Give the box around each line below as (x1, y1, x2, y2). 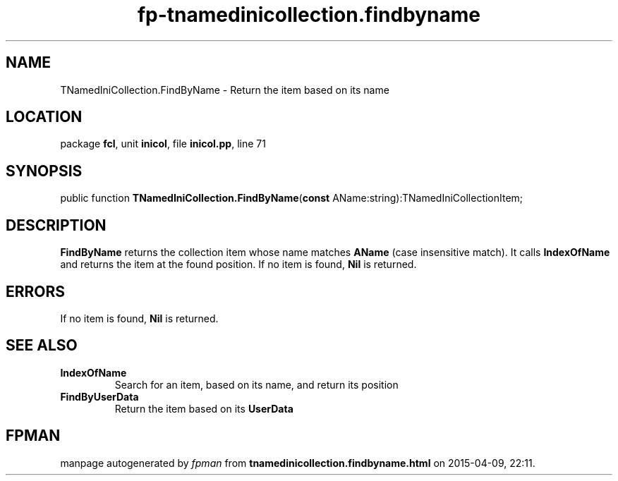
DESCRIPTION (6, 216, 107, 234)
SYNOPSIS (6, 162, 83, 180)
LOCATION (6, 108, 83, 126)
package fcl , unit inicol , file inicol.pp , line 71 (60, 138, 266, 150)
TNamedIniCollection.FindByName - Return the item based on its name (60, 83, 389, 96)
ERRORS (6, 282, 66, 300)
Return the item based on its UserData (114, 402, 293, 415)
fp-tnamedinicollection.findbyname (137, 3, 481, 27)
